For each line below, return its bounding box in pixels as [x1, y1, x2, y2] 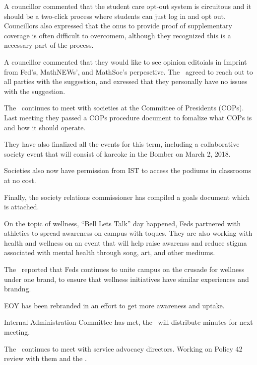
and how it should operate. [4, 122, 86, 132]
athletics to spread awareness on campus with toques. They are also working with [4, 228, 253, 238]
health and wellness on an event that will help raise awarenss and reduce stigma [4, 237, 247, 248]
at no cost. [4, 175, 36, 185]
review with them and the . [4, 353, 87, 364]
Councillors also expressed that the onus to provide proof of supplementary [4, 20, 232, 31]
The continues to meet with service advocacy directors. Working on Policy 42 [4, 343, 243, 354]
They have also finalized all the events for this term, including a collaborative [4, 139, 240, 149]
